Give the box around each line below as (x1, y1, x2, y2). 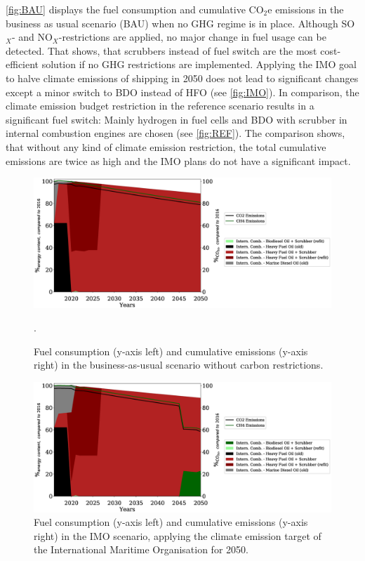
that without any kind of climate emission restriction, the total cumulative (6, 139, 326, 154)
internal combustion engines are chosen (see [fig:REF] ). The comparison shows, (6, 126, 345, 140)
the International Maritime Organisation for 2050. (34, 542, 248, 557)
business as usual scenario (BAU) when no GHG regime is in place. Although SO (6, 15, 355, 30)
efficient (6, 57, 39, 72)
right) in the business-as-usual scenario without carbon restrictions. (34, 357, 324, 372)
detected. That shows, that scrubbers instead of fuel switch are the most (6, 43, 317, 58)
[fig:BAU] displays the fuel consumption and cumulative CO (6, 2, 264, 16)
